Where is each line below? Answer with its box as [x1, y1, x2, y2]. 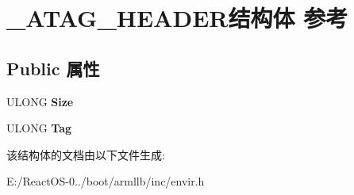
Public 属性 [6, 55, 100, 80]
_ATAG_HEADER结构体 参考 [6, 2, 348, 34]
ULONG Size [6, 93, 74, 109]
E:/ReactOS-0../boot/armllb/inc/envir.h [6, 173, 205, 189]
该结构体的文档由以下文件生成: [6, 146, 165, 162]
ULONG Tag [6, 120, 72, 136]
